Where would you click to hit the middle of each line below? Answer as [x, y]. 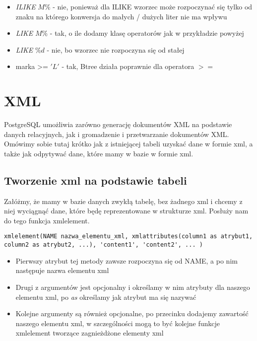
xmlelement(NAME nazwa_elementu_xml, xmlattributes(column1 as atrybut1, [128, 237]
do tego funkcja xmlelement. [47, 220]
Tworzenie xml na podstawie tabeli [96, 180]
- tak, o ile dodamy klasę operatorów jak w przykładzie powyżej [147, 33]
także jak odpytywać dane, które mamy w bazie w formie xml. [99, 153]
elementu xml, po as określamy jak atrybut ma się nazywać [106, 297]
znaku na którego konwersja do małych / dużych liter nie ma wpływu [121, 16]
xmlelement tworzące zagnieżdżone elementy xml [90, 333]
